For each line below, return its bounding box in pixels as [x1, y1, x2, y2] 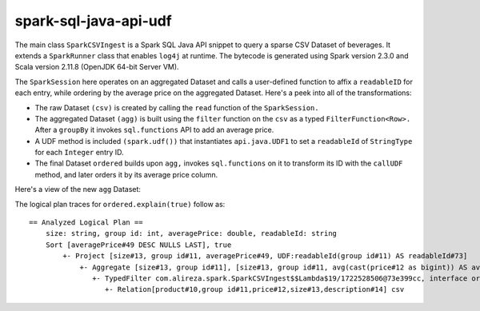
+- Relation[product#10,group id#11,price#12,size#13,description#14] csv [104, 285, 405, 294]
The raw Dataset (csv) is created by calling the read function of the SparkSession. [34, 102, 319, 112]
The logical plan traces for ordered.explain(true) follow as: [14, 199, 226, 209]
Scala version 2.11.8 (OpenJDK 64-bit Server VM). [14, 62, 179, 72]
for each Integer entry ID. [34, 148, 124, 157]
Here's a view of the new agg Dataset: [14, 185, 142, 194]
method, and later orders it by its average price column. [34, 169, 218, 179]
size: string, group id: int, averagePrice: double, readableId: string [45, 229, 338, 238]
